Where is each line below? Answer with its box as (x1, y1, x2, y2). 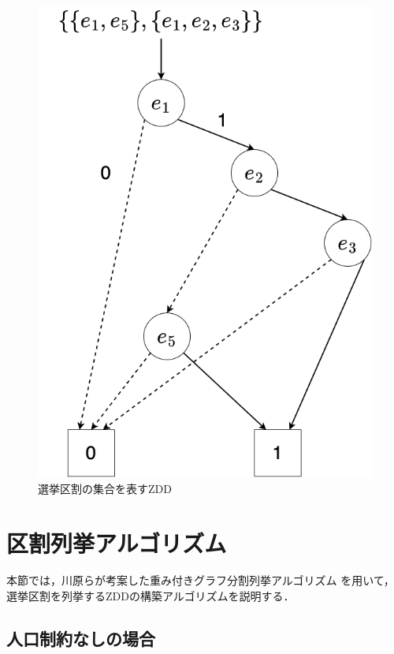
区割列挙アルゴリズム (6, 526, 227, 559)
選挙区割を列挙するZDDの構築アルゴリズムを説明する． (6, 588, 295, 604)
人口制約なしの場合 (6, 626, 155, 651)
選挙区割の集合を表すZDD (38, 480, 172, 496)
